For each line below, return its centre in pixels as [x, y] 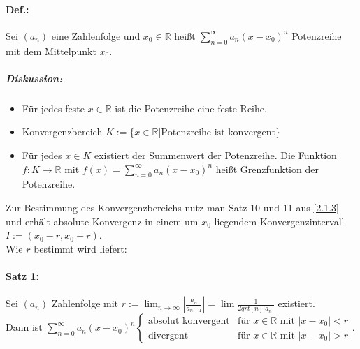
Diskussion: [34, 78]
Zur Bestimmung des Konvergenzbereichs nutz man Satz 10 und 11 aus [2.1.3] [172, 207]
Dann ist [24, 327]
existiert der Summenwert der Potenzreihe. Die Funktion [215, 155]
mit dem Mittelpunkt [51, 51]
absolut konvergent [189, 321]
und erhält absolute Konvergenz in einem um [102, 221]
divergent [168, 335]
